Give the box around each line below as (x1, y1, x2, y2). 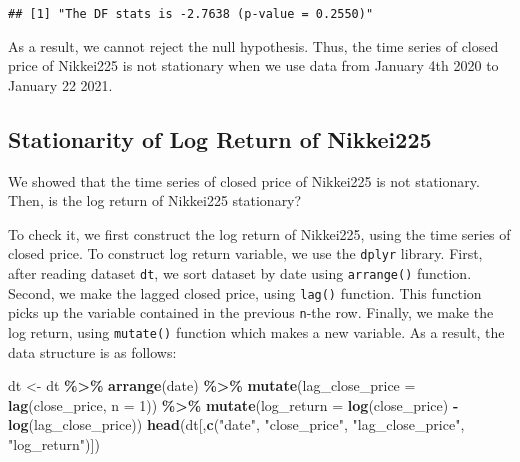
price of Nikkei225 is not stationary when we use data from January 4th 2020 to (8, 55, 499, 76)
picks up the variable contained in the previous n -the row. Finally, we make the (8, 302, 494, 323)
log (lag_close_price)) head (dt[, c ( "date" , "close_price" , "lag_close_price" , (8, 414, 465, 435)
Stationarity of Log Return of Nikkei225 (8, 123, 432, 154)
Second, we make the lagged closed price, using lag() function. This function (8, 282, 482, 303)
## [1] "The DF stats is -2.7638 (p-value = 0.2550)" (8, 7, 374, 21)
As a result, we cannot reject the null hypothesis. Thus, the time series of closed (8, 35, 499, 56)
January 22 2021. (8, 74, 113, 95)
